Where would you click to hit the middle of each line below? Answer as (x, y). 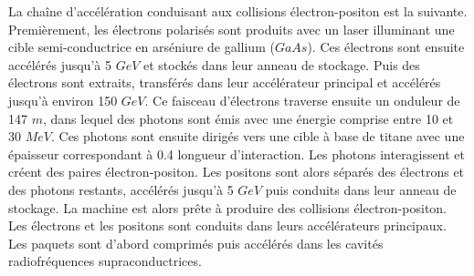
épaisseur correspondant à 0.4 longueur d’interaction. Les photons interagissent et (237, 153)
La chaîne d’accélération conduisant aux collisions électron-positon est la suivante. (238, 11)
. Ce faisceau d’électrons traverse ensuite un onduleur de (302, 100)
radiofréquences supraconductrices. (105, 261)
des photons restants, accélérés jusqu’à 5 (121, 189)
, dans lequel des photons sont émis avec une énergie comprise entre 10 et (248, 118)
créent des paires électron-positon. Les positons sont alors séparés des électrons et (237, 172)
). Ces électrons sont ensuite (386, 47)
